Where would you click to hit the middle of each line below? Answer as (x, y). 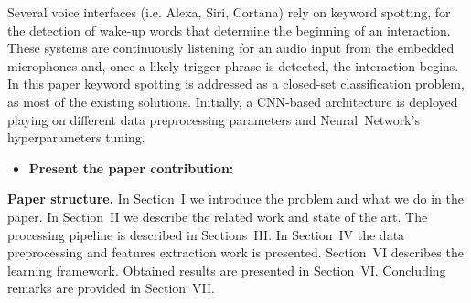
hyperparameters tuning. (76, 137)
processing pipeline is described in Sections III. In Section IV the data (206, 234)
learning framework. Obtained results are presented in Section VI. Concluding (227, 270)
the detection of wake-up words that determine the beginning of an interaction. (229, 30)
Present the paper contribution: (131, 167)
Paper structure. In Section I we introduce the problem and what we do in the (235, 199)
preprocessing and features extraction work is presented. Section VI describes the (235, 252)
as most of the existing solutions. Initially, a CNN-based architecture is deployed (233, 101)
